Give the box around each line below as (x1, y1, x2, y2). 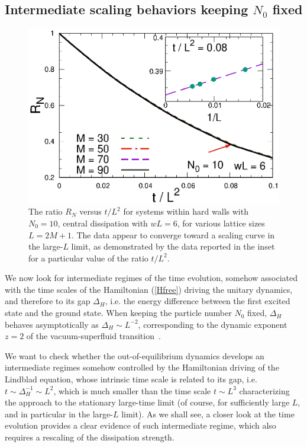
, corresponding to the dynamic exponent (138, 318, 287, 330)
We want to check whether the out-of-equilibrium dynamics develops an (5, 349, 264, 362)
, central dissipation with (57, 216, 148, 229)
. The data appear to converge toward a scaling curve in (71, 228, 275, 241)
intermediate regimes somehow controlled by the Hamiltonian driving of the (5, 361, 279, 373)
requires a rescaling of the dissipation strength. (5, 431, 174, 443)
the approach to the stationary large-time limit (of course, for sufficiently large (5, 396, 290, 408)
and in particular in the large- (5, 407, 113, 420)
